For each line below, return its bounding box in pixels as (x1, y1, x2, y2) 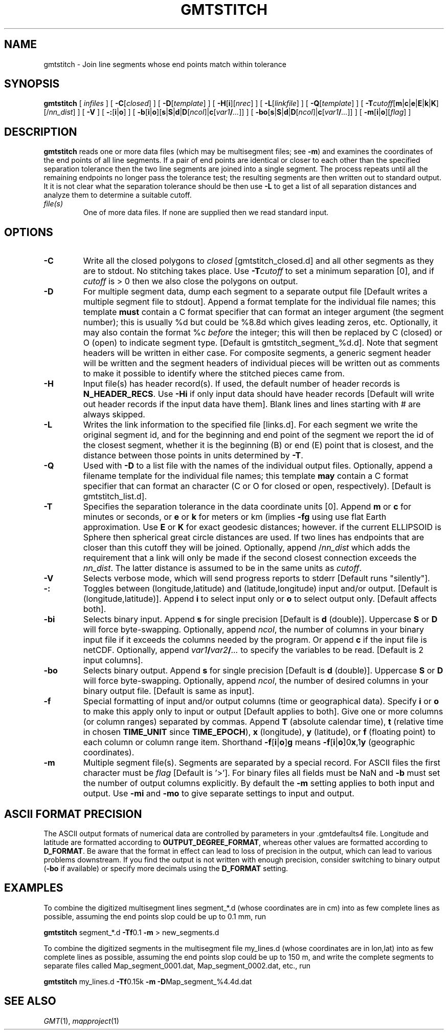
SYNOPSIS (4, 77, 60, 91)
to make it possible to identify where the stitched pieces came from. (83, 368, 345, 379)
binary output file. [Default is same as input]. (83, 686, 255, 697)
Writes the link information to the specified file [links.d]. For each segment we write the (83, 419, 418, 430)
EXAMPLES (4, 881, 63, 895)
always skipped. (83, 409, 145, 420)
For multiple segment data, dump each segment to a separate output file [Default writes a (83, 286, 428, 297)
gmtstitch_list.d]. (83, 491, 147, 502)
